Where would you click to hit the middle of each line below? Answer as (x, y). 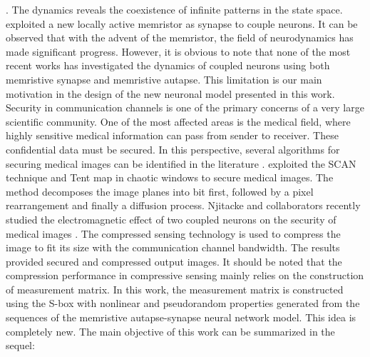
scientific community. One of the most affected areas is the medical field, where (178, 121)
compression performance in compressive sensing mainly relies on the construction (185, 275)
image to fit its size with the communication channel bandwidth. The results (173, 247)
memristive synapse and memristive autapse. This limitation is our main (164, 79)
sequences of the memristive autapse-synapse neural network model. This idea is (181, 317)
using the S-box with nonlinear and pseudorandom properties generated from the (183, 303)
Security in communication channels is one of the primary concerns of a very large (185, 107)
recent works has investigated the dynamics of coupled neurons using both (168, 65)
